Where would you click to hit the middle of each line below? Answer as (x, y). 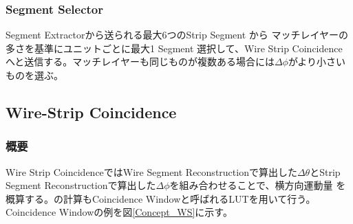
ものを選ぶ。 (34, 75)
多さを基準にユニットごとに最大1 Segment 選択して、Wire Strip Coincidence (174, 48)
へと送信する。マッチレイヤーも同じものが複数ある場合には (140, 61)
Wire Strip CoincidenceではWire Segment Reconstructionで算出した (151, 171)
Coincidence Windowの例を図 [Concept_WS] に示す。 (119, 212)
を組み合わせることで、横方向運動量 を (258, 185)
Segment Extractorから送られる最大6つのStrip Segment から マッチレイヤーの (177, 35)
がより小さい (317, 61)
